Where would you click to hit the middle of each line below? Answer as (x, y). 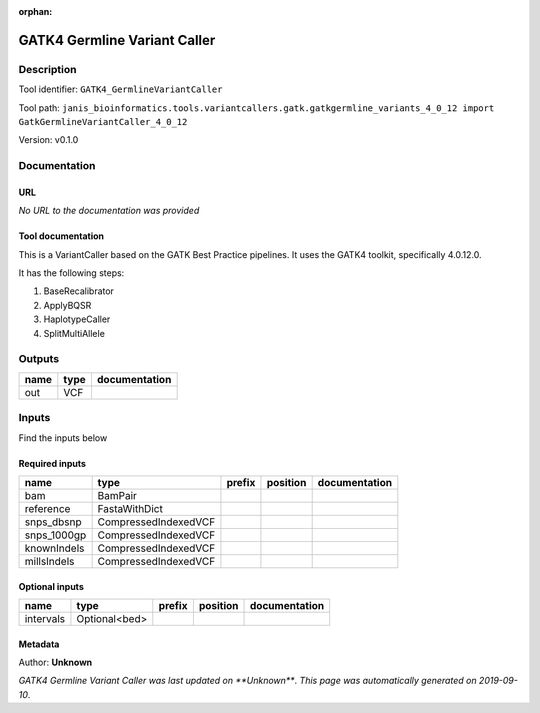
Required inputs (52, 463)
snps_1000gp (55, 535)
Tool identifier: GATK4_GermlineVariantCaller (120, 89)
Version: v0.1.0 (48, 140)
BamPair (117, 495)
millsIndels (49, 561)
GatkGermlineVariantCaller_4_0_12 (103, 121)
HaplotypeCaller (77, 319)
